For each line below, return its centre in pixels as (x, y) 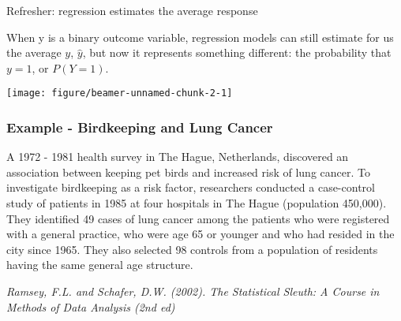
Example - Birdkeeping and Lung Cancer (140, 127)
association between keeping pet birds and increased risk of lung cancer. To (188, 172)
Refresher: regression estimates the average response (132, 10)
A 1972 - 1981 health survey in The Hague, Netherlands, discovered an (178, 157)
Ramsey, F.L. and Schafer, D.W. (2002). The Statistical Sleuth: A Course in (193, 291)
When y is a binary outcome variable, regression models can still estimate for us (200, 37)
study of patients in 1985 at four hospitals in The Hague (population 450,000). (197, 203)
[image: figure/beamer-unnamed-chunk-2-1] (120, 93)
